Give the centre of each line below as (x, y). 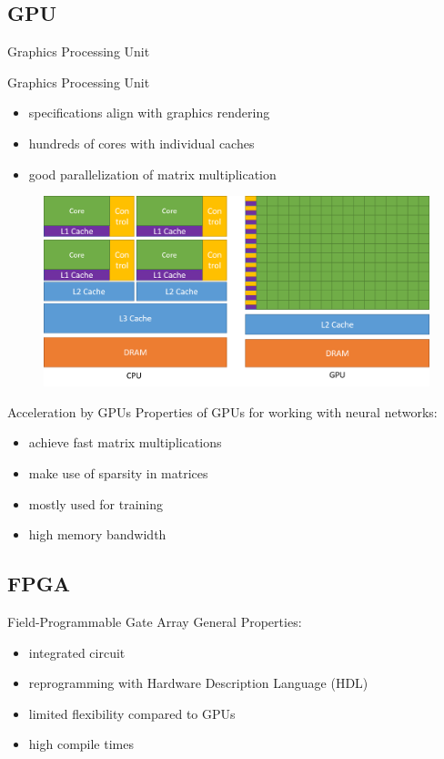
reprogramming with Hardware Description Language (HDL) (198, 683)
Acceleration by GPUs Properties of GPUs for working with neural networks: (222, 411)
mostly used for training (96, 503)
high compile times (81, 744)
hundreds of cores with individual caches (141, 143)
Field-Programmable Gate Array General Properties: (155, 622)
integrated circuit (77, 652)
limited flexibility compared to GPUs (132, 713)
